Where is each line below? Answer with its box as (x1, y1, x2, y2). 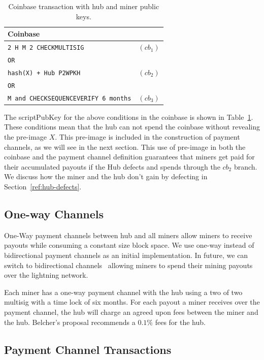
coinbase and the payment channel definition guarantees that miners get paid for (4, 151, 255, 162)
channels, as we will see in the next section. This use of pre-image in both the (4, 141, 246, 152)
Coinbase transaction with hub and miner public (8, 1, 159, 11)
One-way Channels (4, 206, 104, 221)
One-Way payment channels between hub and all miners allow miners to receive (4, 230, 252, 240)
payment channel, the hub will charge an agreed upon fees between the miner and (4, 306, 258, 317)
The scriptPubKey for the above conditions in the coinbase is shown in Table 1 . (4, 111, 253, 122)
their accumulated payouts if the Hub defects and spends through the (4, 161, 220, 172)
